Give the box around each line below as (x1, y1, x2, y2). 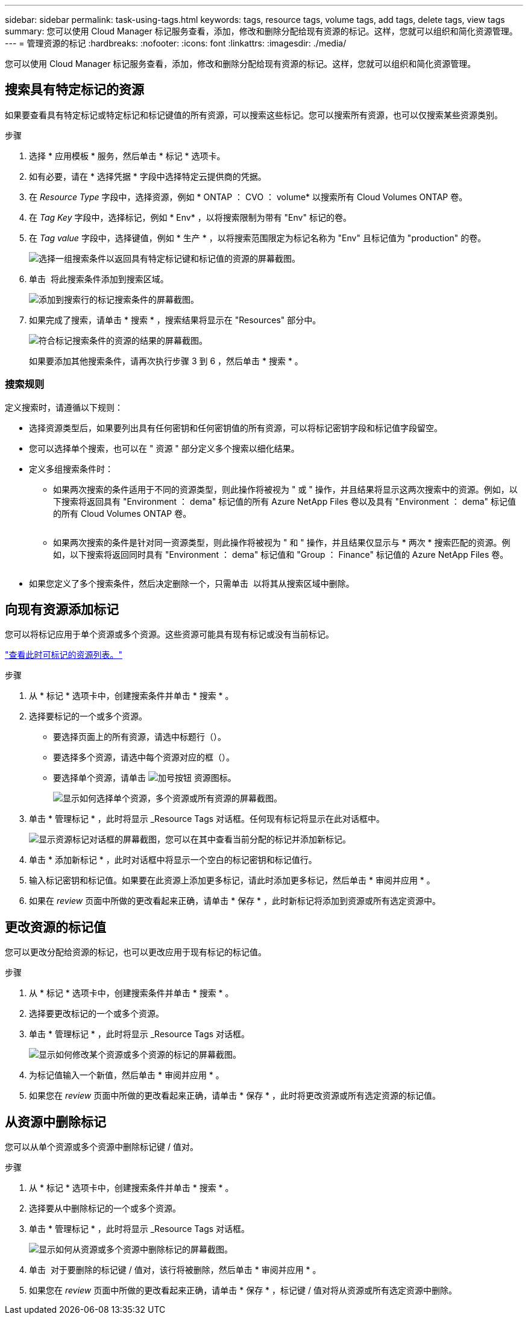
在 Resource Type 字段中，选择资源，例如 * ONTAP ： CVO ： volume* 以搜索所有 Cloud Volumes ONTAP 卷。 (29, 191, 468, 202)
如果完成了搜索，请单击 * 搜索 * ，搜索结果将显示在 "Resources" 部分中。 (29, 314, 321, 325)
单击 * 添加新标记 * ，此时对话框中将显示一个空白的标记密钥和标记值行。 (29, 854, 317, 865)
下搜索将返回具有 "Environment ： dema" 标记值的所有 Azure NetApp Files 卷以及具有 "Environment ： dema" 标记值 (53, 496, 517, 507)
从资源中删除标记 (5, 1114, 106, 1129)
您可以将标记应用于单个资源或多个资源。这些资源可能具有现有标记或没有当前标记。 (5, 629, 334, 640)
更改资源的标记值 (5, 919, 106, 935)
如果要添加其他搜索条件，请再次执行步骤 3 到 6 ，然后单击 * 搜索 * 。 (29, 355, 303, 366)
